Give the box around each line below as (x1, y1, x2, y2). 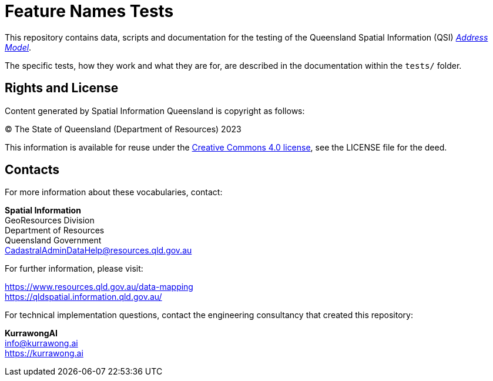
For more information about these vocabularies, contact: (5, 187, 223, 198)
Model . (5, 42, 32, 52)
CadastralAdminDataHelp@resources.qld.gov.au (5, 245, 192, 256)
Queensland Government (5, 235, 102, 246)
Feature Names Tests (5, 1, 174, 21)
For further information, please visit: (5, 263, 143, 274)
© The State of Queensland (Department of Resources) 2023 (5, 123, 242, 134)
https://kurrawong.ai (5, 348, 83, 359)
